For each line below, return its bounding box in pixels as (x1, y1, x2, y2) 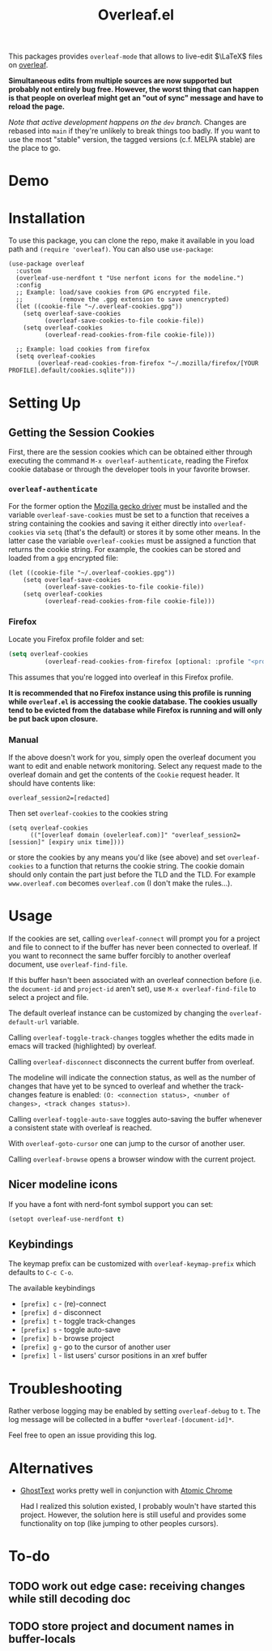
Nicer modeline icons (8, 1178, 118, 1192)
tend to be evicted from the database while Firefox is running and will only (8, 705, 262, 715)
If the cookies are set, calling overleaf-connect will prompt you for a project (8, 933, 261, 943)
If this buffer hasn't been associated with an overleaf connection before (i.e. (8, 975, 262, 985)
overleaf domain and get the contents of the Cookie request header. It (8, 769, 240, 779)
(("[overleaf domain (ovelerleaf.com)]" (29, 830, 168, 839)
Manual (8, 734, 39, 745)
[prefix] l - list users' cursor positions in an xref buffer (19, 1351, 208, 1360)
